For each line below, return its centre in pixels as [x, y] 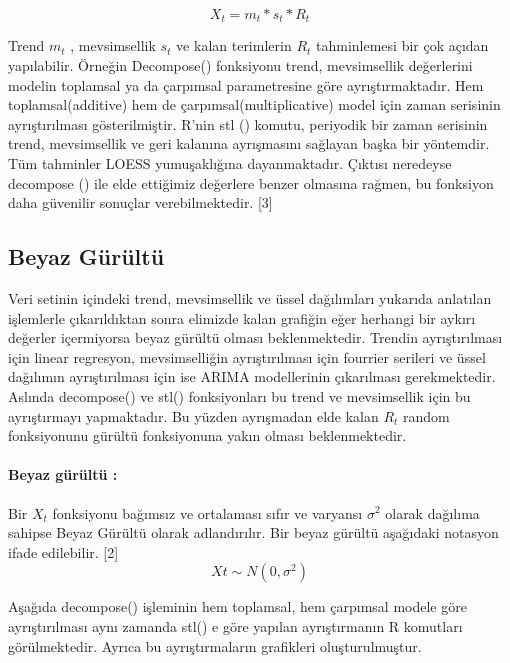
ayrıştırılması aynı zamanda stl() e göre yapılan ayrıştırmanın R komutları [235, 625]
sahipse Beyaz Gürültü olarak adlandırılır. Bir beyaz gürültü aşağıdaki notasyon [253, 532]
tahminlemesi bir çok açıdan [402, 45]
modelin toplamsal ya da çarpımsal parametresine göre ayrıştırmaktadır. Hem [246, 84]
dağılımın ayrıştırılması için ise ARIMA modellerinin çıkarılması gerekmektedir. [252, 376]
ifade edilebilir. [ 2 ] [63, 551]
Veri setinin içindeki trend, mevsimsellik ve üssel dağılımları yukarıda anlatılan [250, 298]
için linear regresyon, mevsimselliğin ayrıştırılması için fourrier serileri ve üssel [247, 356]
